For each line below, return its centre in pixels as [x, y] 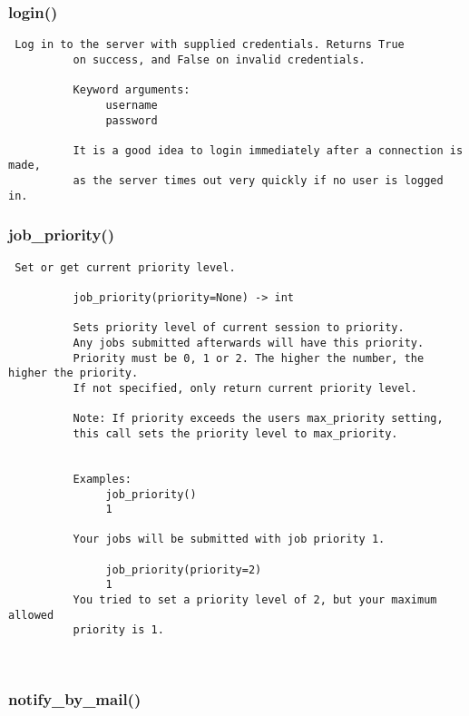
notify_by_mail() [75, 699]
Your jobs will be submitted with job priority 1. [229, 539]
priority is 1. [118, 630]
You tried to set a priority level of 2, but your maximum [255, 600]
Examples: [103, 479]
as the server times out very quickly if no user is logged [258, 181]
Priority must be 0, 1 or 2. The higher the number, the [249, 358]
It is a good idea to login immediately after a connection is [268, 150]
